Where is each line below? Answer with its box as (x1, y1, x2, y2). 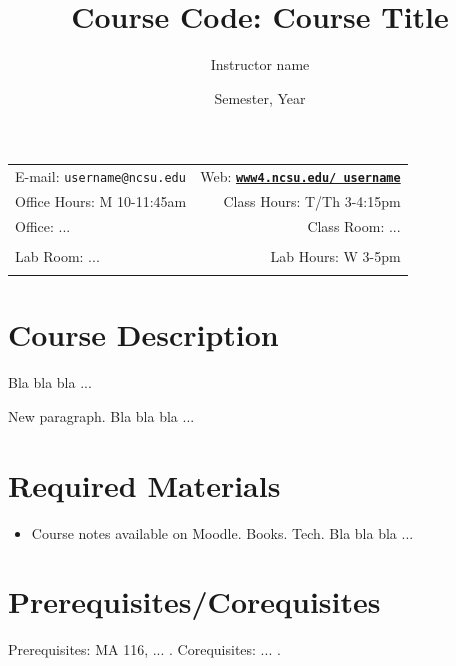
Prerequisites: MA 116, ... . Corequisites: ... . (8, 639, 281, 660)
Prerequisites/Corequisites (8, 581, 381, 622)
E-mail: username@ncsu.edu (15, 166, 186, 187)
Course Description (8, 314, 279, 355)
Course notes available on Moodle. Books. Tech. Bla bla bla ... (31, 522, 414, 543)
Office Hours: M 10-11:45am (15, 190, 187, 211)
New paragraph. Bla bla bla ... (8, 405, 195, 426)
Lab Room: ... (15, 245, 100, 266)
